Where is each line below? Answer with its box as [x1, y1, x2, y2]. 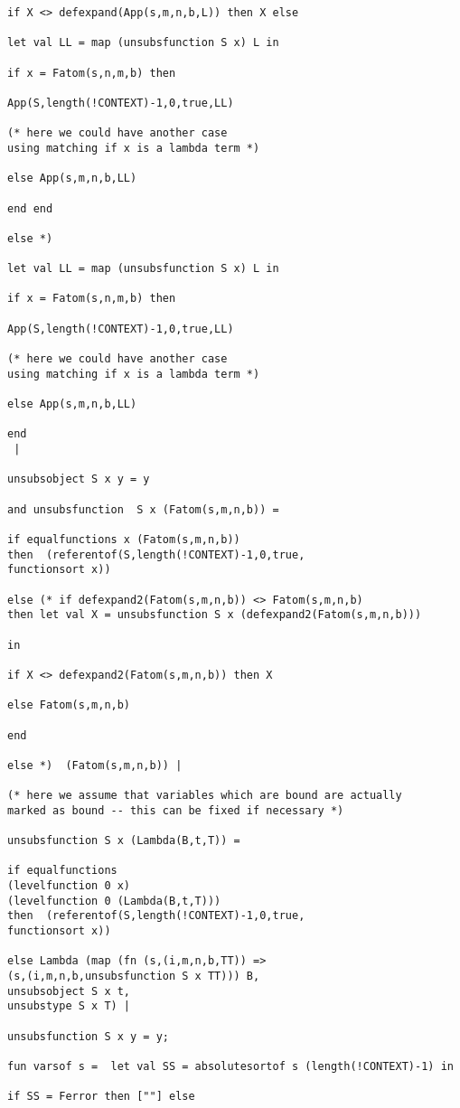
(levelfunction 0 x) [7, 879, 131, 893]
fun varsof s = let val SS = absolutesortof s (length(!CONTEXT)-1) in [7, 1059, 454, 1073]
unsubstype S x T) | [7, 1000, 131, 1013]
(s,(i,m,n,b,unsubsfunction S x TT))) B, [7, 970, 260, 982]
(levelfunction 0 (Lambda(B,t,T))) [7, 894, 221, 907]
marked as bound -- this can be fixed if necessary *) [7, 803, 344, 817]
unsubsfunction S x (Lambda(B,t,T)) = [7, 834, 240, 848]
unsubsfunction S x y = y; [7, 1029, 169, 1043]
